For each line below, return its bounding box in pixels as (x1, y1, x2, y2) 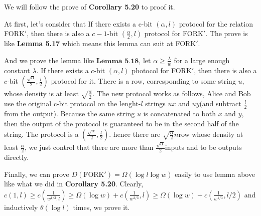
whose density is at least (4, 88, 79, 99)
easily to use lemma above (175, 168, 255, 179)
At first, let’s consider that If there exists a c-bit (4, 18, 153, 29)
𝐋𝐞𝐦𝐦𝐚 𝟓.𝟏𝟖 (96, 57, 139, 65)
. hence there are (109, 129, 161, 139)
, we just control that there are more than (25, 142, 154, 152)
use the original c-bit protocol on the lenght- (4, 98, 141, 109)
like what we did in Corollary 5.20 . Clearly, (4, 178, 144, 189)
